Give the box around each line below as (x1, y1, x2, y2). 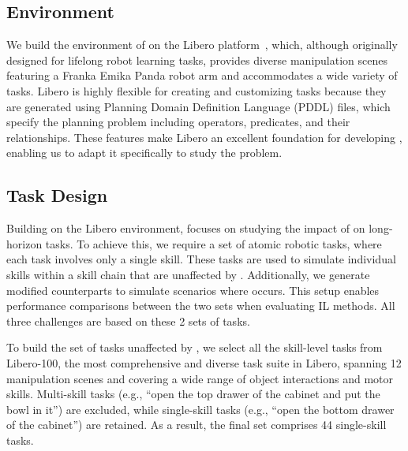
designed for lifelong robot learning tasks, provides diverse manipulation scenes (6, 51, 387, 68)
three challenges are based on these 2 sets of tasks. (6, 312, 250, 329)
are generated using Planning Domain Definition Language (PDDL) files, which (6, 98, 391, 114)
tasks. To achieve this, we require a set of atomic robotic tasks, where (45, 235, 382, 252)
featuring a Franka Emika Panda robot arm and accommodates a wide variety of (6, 67, 398, 84)
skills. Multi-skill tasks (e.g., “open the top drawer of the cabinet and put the (6, 386, 380, 402)
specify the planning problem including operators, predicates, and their (6, 114, 350, 130)
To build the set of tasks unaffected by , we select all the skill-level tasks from (6, 339, 383, 356)
